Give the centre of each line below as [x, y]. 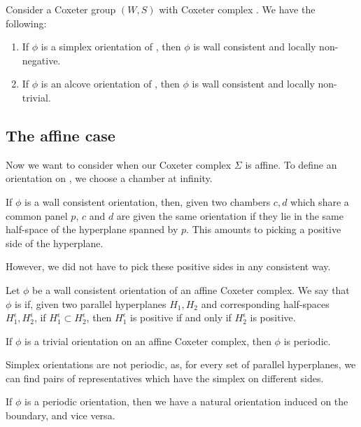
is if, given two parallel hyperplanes [91, 303]
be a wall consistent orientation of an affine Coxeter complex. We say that [191, 289]
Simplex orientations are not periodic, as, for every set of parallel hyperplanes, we [181, 364]
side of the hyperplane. [55, 243]
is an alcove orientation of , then [110, 84]
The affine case [61, 135]
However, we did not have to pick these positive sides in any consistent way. [168, 266]
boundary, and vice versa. [61, 415]
